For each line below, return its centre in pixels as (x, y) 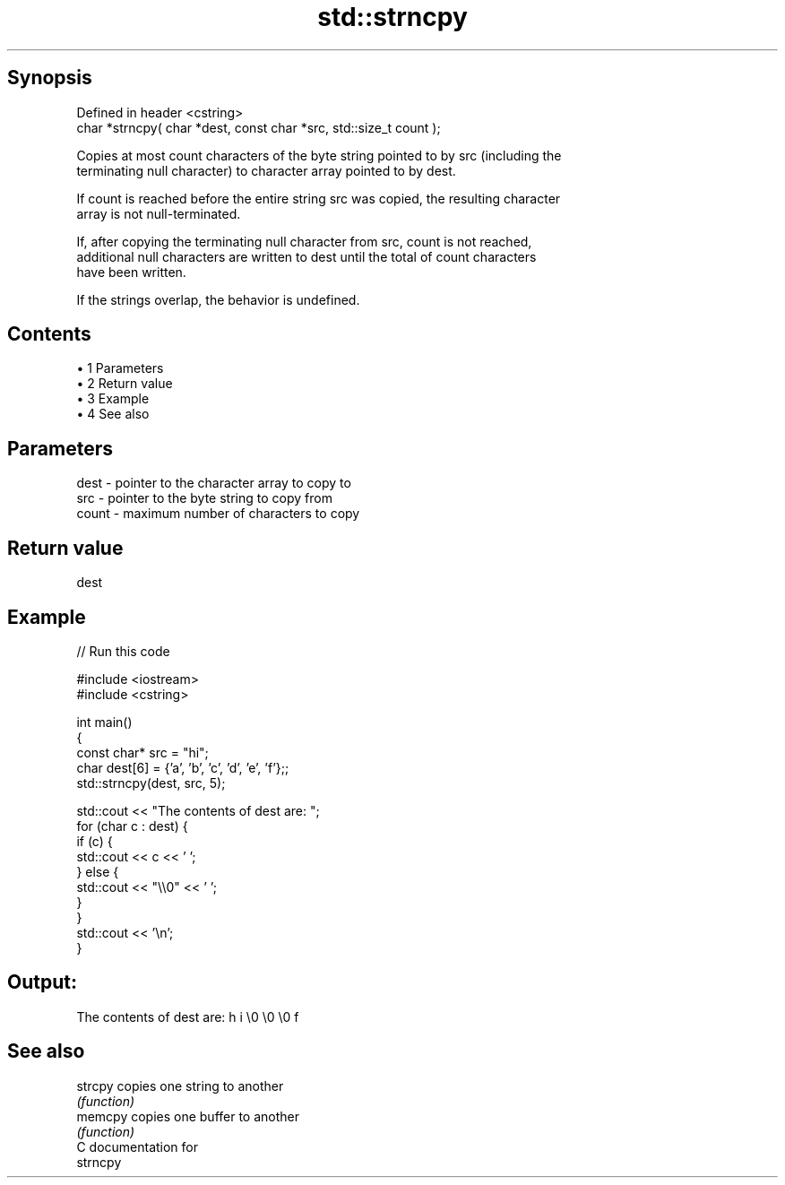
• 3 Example (113, 399)
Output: (42, 982)
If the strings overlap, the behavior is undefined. (218, 299)
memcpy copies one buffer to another (188, 1116)
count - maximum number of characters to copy (218, 514)
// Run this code (123, 651)
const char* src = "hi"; (142, 752)
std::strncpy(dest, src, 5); (151, 783)
